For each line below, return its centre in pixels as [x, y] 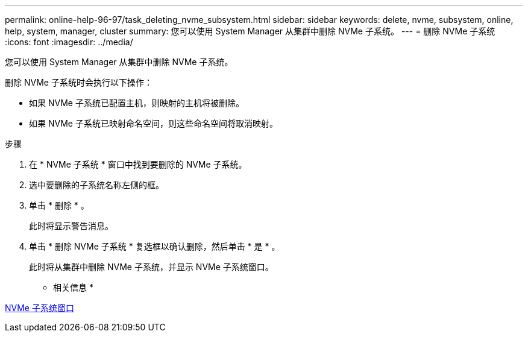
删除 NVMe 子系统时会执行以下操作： [79, 82]
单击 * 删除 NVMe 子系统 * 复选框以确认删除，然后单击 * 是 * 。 [155, 246]
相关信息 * [73, 287]
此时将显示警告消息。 [71, 226]
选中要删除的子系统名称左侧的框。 [96, 185]
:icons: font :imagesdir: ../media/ [69, 42]
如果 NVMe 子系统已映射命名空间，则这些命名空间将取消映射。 [153, 123]
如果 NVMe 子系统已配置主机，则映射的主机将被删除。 [137, 103]
